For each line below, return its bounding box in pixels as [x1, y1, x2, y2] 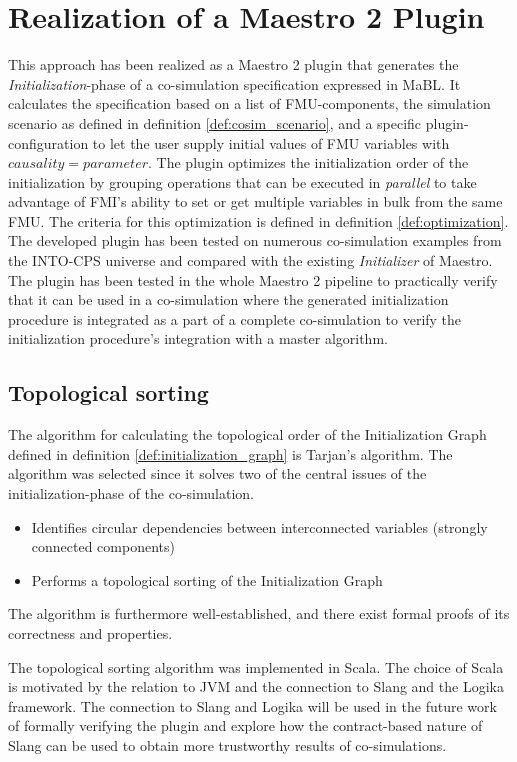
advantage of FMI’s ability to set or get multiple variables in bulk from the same [8, 191, 503, 212]
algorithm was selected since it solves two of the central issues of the [8, 463, 427, 484]
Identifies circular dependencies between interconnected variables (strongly [31, 516, 488, 537]
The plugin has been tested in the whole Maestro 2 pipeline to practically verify [8, 269, 498, 290]
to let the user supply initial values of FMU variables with [92, 132, 450, 153]
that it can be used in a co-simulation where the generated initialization [8, 289, 449, 310]
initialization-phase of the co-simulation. [8, 483, 254, 504]
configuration [8, 132, 89, 153]
